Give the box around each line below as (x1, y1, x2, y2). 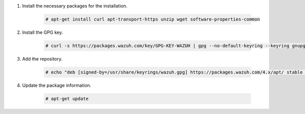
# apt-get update (45, 96, 89, 101)
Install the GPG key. (22, 29, 63, 35)
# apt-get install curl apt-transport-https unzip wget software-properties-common (45, 16, 260, 22)
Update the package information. (22, 82, 91, 88)
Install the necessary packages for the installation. (22, 3, 128, 9)
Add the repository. (22, 55, 63, 62)
